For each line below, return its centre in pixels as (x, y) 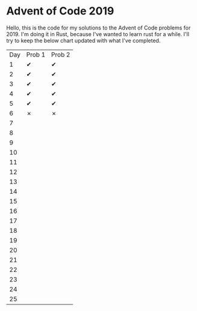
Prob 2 (61, 54)
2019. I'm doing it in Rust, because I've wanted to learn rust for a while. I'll (98, 34)
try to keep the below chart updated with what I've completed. (83, 40)
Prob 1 (36, 54)
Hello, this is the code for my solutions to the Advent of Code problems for (98, 28)
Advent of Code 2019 (60, 11)
